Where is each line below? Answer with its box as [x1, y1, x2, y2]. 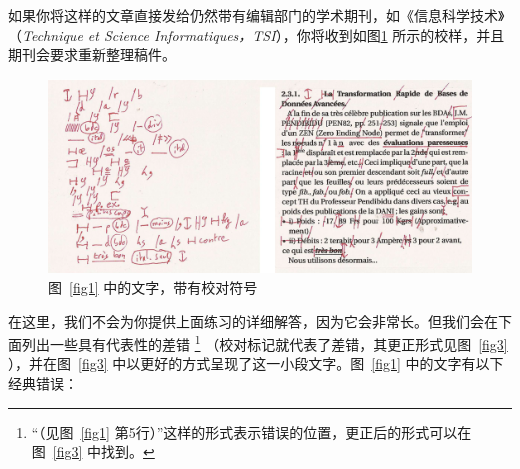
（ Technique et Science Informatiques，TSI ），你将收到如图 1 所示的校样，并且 [8, 24, 505, 45]
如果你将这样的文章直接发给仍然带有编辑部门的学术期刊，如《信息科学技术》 [8, 5, 505, 25]
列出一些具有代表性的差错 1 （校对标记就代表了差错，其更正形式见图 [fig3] [21, 331, 508, 354]
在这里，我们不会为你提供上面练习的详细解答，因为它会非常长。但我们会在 [8, 310, 498, 331]
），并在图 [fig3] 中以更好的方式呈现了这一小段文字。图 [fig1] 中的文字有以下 [8, 353, 504, 374]
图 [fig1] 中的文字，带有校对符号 [48, 276, 258, 297]
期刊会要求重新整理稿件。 [8, 44, 176, 65]
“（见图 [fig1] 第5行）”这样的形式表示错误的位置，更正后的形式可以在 [31, 421, 472, 442]
